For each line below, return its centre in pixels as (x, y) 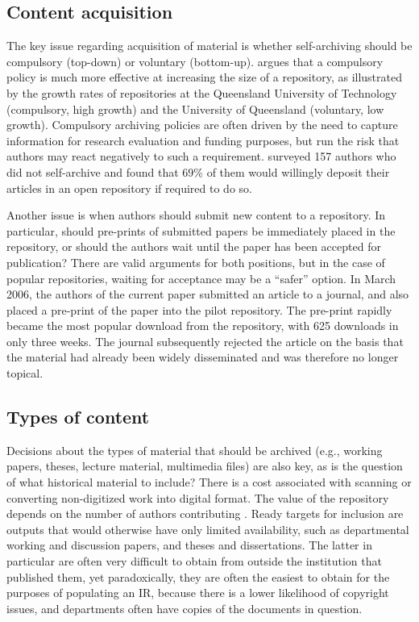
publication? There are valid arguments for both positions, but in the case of (196, 262)
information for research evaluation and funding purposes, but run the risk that (203, 140)
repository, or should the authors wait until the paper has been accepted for (194, 246)
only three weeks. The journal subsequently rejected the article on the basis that (205, 341)
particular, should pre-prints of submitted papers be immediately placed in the (201, 230)
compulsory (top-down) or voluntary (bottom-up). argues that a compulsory (195, 61)
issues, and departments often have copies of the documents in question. (185, 608)
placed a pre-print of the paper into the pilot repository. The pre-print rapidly (199, 309)
